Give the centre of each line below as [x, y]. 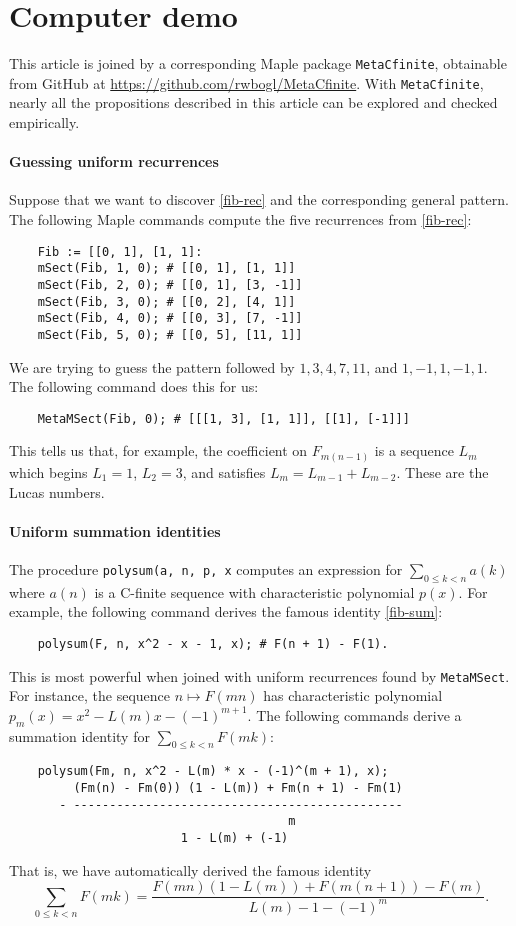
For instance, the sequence [89, 695]
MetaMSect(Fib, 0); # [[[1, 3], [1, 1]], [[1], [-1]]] [223, 418]
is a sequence [414, 450]
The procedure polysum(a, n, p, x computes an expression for [206, 568]
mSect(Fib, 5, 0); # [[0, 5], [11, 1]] [170, 334]
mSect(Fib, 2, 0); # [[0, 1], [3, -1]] [170, 284]
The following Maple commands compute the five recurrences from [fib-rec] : [240, 219]
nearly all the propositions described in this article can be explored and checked [253, 102]
